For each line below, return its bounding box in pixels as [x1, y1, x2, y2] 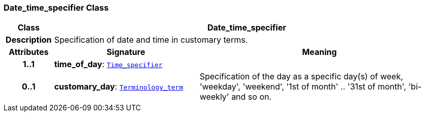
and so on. [231, 92, 272, 102]
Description [6, 35, 52, 45]
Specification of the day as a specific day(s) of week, [199, 71, 403, 82]
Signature [106, 47, 145, 57]
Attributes [9, 47, 49, 57]
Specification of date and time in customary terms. [54, 35, 248, 45]
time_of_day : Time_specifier [54, 59, 163, 70]
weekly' [199, 92, 229, 102]
